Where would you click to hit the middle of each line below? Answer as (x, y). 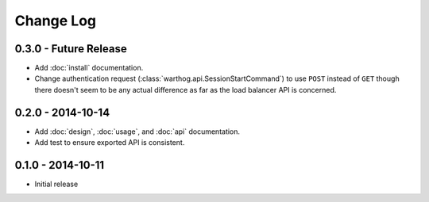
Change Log (56, 21)
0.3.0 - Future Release (71, 49)
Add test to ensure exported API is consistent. (110, 143)
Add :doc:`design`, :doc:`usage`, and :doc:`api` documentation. (137, 131)
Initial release (56, 184)
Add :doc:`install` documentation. (89, 68)
